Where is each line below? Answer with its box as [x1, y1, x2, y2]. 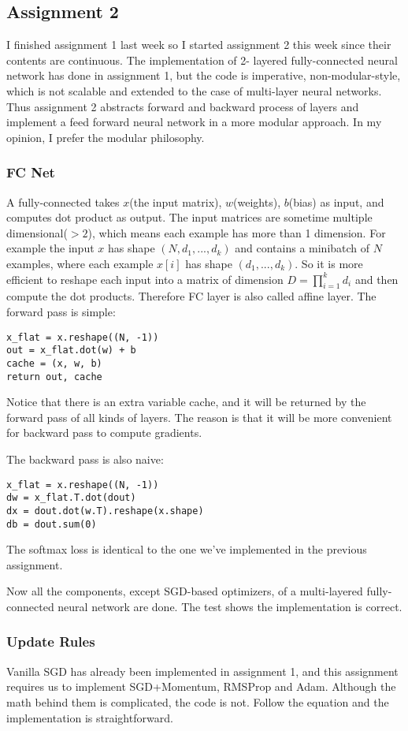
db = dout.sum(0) [6, 518, 97, 530]
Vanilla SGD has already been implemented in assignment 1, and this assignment [6, 662, 399, 679]
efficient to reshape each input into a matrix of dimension [6, 270, 284, 287]
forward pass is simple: [6, 303, 116, 319]
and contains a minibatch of [235, 240, 370, 256]
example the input [6, 240, 95, 256]
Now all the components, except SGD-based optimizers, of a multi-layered [6, 583, 363, 599]
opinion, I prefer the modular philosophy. [6, 129, 205, 145]
